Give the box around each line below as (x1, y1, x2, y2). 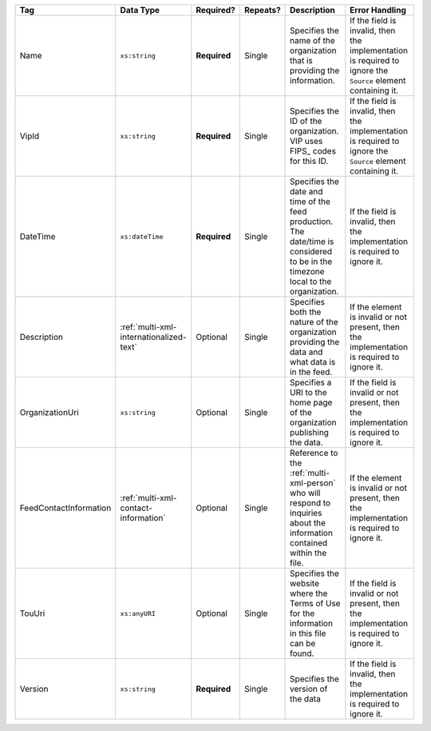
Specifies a (290, 377, 332, 388)
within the (290, 548, 327, 558)
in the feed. (290, 366, 333, 377)
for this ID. (290, 156, 329, 166)
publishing (290, 427, 329, 437)
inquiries (290, 508, 322, 518)
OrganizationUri (19, 407, 79, 417)
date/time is (290, 236, 334, 247)
